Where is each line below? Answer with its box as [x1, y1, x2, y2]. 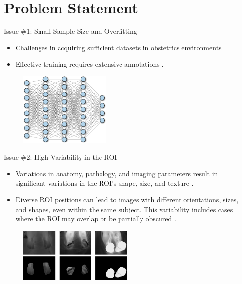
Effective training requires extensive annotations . [15, 59, 164, 69]
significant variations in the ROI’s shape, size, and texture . [15, 178, 194, 188]
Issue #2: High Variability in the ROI [4, 152, 117, 162]
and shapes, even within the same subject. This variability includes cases [15, 204, 233, 214]
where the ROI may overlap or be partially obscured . [15, 213, 176, 224]
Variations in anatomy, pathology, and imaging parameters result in [15, 168, 218, 178]
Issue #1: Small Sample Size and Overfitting [4, 26, 137, 36]
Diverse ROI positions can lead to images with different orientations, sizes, [15, 194, 239, 205]
